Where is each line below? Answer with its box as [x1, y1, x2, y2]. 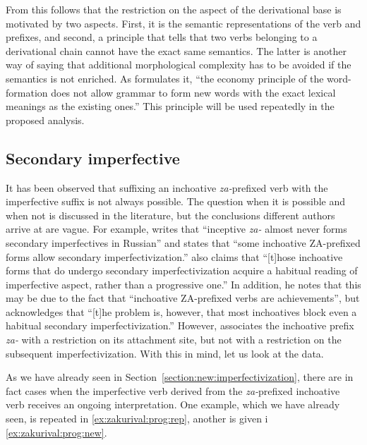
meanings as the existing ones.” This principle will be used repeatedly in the [6, 99, 335, 114]
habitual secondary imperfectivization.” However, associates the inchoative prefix [6, 318, 354, 333]
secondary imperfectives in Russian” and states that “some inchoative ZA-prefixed [6, 235, 361, 250]
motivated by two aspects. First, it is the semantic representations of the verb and [6, 16, 361, 30]
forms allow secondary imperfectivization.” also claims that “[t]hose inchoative [6, 249, 343, 264]
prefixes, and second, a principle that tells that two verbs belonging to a [6, 30, 318, 44]
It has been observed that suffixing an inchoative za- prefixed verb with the [6, 180, 328, 195]
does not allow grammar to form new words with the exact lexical [51, 85, 336, 99]
